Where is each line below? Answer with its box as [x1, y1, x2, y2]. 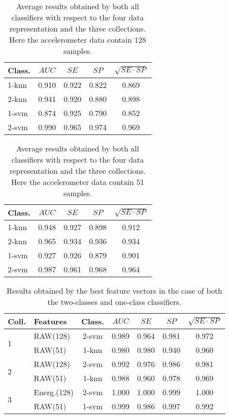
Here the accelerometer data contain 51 [11, 176, 144, 187]
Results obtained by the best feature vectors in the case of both [6, 285, 222, 296]
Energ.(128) [33, 386, 74, 398]
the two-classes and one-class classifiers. [47, 296, 182, 307]
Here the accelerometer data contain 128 [9, 34, 146, 45]
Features [33, 316, 67, 327]
